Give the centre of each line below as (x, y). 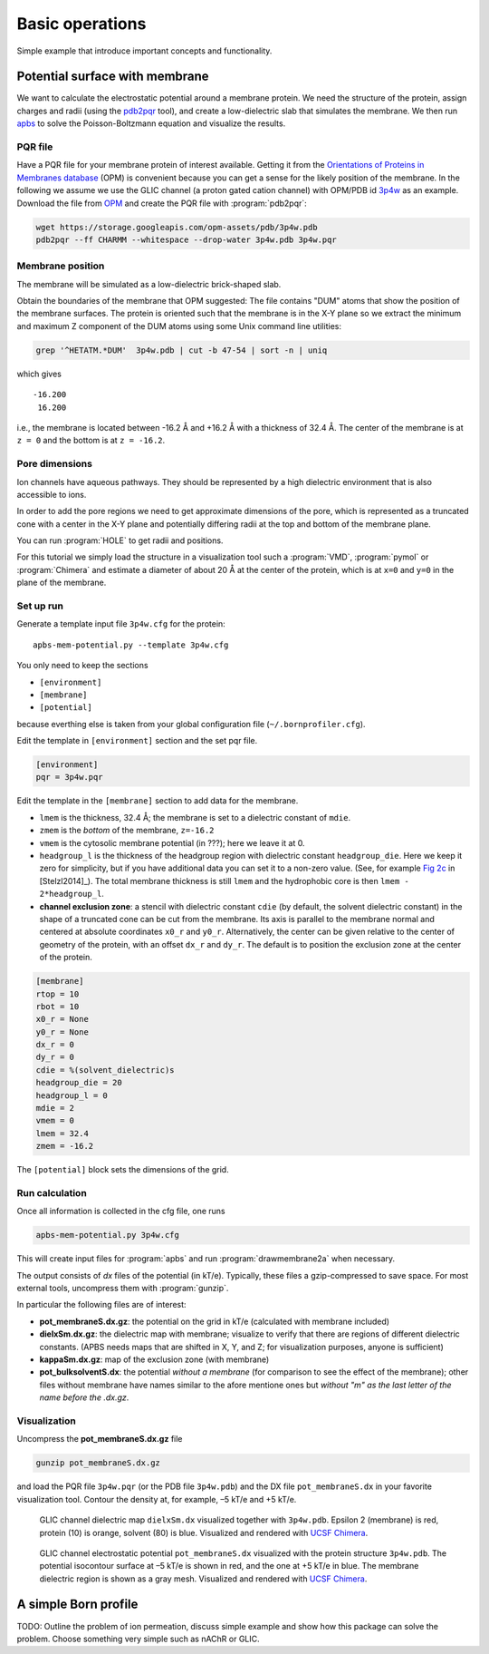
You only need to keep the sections (82, 666)
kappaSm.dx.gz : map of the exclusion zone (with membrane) (154, 1359)
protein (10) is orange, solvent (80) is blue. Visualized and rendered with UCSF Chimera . (204, 1532)
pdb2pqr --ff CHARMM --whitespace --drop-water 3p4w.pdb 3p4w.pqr (186, 239)
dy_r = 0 (55, 1057)
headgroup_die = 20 (79, 1083)
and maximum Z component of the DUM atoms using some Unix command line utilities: (179, 326)
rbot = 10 (58, 1006)
